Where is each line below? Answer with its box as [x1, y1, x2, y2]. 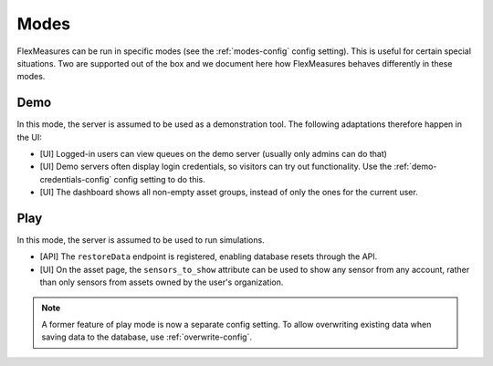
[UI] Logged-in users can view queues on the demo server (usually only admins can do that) [39, 149, 388, 160]
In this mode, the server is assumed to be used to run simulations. [16, 235, 265, 246]
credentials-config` [39, 173, 112, 184]
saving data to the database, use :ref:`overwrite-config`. [41, 331, 253, 342]
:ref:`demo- [393, 161, 437, 173]
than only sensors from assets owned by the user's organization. [39, 277, 284, 288]
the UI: [16, 131, 43, 142]
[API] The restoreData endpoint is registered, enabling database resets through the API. [39, 251, 378, 262]
